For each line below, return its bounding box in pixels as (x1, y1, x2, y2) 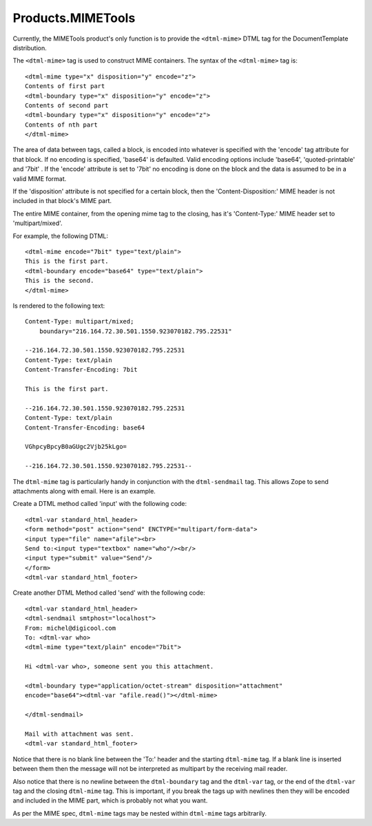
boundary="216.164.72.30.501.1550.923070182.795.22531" (39, 327, 232, 335)
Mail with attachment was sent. (25, 730, 134, 738)
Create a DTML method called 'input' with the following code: (12, 500, 187, 508)
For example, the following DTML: (12, 231, 109, 240)
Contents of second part (25, 101, 109, 109)
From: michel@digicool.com (25, 624, 116, 632)
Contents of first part (25, 83, 105, 90)
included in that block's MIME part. (12, 197, 112, 205)
